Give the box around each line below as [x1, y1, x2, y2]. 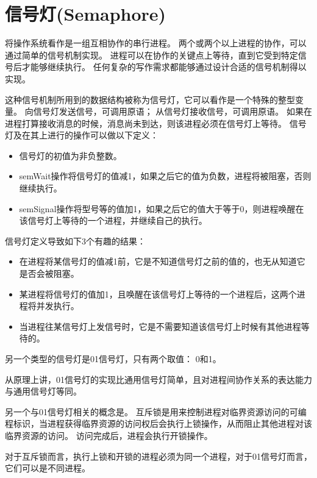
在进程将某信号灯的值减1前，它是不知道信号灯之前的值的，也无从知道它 [19, 255, 305, 268]
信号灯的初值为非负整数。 [19, 149, 122, 162]
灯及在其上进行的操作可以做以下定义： [5, 129, 158, 141]
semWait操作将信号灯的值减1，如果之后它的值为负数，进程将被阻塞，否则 [19, 169, 312, 182]
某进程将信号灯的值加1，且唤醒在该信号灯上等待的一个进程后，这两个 [19, 287, 297, 300]
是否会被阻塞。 [19, 267, 79, 280]
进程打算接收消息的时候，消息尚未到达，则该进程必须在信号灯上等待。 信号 [5, 116, 307, 129]
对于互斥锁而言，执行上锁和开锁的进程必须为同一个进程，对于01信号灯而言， [5, 449, 312, 462]
